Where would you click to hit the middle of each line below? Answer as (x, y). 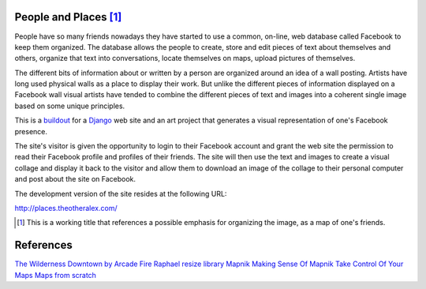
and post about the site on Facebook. (75, 179)
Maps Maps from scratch (55, 275)
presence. (31, 131)
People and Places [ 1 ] (68, 17)
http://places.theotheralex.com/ (66, 208)
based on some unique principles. (70, 106)
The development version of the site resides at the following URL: (121, 193)
